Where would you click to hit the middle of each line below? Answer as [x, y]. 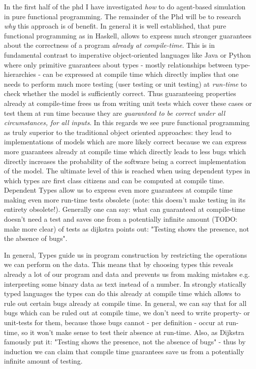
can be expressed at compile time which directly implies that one [141, 74]
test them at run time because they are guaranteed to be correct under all [115, 113]
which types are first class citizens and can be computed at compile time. [114, 180]
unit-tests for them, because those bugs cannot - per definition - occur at [114, 322]
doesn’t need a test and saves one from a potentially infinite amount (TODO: [121, 219]
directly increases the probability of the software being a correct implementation [125, 161]
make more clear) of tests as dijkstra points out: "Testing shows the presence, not [127, 228]
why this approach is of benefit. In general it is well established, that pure [115, 26]
